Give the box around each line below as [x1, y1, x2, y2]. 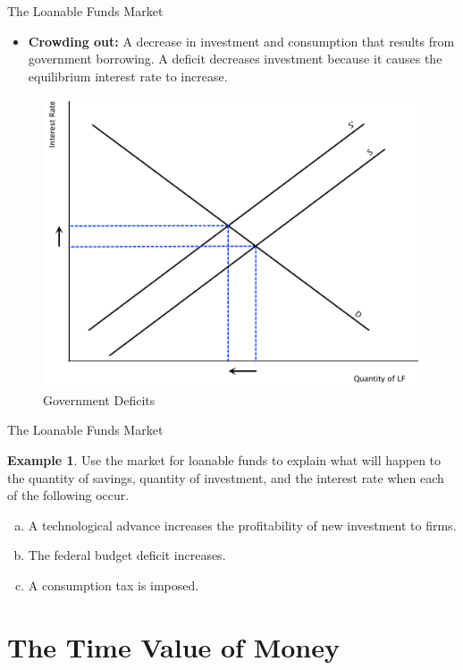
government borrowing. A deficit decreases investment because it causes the [28, 49, 442, 68]
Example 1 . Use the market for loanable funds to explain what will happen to [7, 450, 442, 469]
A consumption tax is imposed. [28, 575, 199, 594]
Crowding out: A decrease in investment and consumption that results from [28, 31, 455, 50]
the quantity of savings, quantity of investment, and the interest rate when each [7, 468, 444, 487]
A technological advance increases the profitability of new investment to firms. [28, 515, 457, 534]
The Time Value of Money [7, 628, 340, 665]
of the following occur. [7, 486, 130, 505]
